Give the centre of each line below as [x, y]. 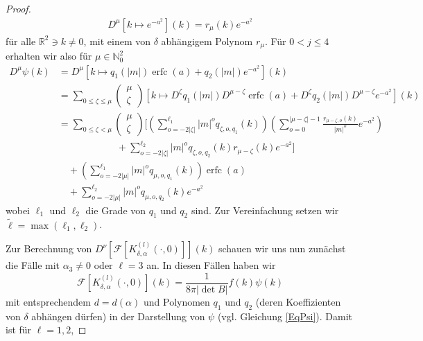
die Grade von [116, 210]
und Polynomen [176, 301]
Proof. [18, 8]
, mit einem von [117, 41]
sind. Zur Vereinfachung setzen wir [265, 210]
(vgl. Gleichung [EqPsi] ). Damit [285, 316]
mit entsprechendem [48, 301]
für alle [21, 41]
